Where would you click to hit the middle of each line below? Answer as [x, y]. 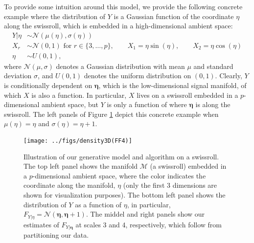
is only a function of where [147, 104]
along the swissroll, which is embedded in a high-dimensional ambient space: [118, 26]
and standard [213, 66]
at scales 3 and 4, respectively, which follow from [149, 224]
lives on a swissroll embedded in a [187, 95]
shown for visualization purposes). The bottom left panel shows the [125, 195]
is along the [213, 104]
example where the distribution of [55, 16]
